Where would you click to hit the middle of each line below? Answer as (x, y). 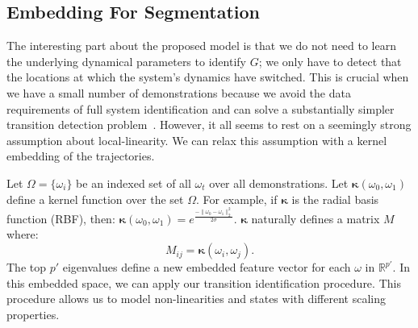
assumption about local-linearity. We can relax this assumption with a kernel (197, 140)
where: (23, 234)
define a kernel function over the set (95, 199)
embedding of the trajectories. (81, 156)
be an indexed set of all (134, 183)
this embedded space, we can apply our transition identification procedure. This (204, 282)
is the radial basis (335, 199)
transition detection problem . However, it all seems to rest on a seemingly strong (209, 125)
